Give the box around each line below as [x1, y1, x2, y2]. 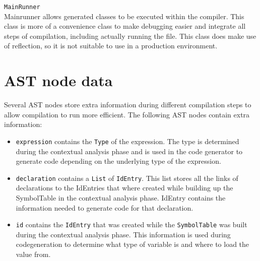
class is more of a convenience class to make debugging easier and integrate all [4, 21, 246, 31]
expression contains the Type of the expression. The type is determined [16, 136, 239, 146]
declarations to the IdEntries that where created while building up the [16, 182, 233, 193]
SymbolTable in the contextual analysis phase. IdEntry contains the [16, 192, 226, 203]
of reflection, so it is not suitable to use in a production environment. [4, 40, 218, 51]
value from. [16, 249, 51, 259]
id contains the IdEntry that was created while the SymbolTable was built [16, 219, 247, 230]
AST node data [4, 70, 113, 91]
